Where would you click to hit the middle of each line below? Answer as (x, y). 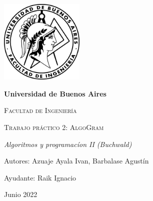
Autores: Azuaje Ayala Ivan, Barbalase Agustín (76, 161)
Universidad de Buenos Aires (55, 93)
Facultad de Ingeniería (40, 110)
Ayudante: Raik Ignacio (40, 177)
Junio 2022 (21, 194)
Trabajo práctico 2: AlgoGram (54, 127)
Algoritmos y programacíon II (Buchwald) (68, 144)
